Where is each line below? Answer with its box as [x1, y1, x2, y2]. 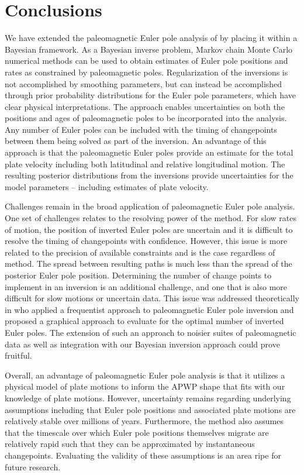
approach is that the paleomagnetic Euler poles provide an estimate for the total [5, 146, 293, 159]
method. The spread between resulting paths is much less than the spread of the [5, 257, 292, 270]
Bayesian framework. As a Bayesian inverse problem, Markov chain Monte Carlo [5, 43, 293, 55]
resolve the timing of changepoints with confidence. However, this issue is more [5, 235, 288, 247]
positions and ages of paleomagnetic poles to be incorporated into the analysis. [5, 112, 287, 124]
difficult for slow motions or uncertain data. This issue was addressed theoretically [5, 292, 300, 304]
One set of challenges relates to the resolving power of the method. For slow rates [5, 212, 296, 224]
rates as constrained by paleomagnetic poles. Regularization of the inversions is [5, 66, 288, 78]
